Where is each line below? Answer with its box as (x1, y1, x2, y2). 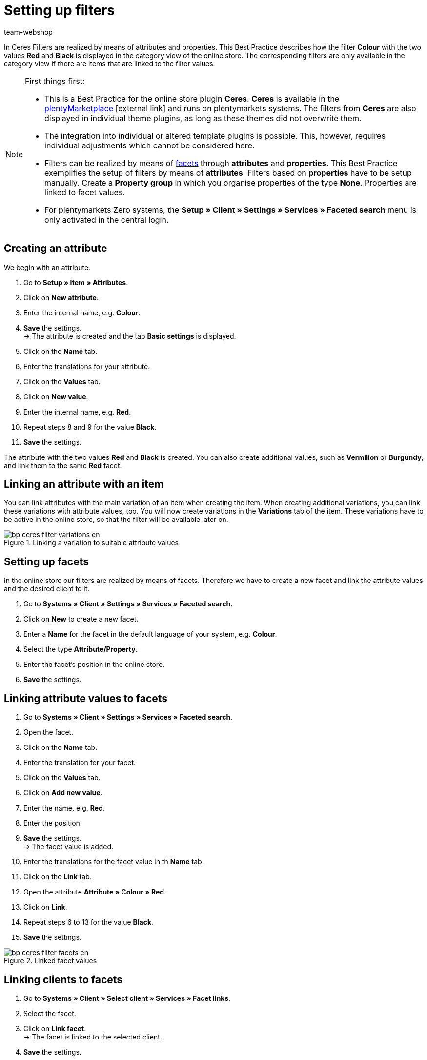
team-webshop (4, 27, 53, 36)
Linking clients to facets (4, 973, 123, 986)
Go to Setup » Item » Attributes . (23, 278, 128, 287)
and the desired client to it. (4, 584, 90, 593)
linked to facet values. (44, 187, 125, 197)
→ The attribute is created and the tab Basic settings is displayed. (23, 332, 236, 340)
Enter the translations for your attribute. (23, 362, 150, 371)
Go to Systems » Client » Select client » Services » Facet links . (23, 994, 231, 1002)
